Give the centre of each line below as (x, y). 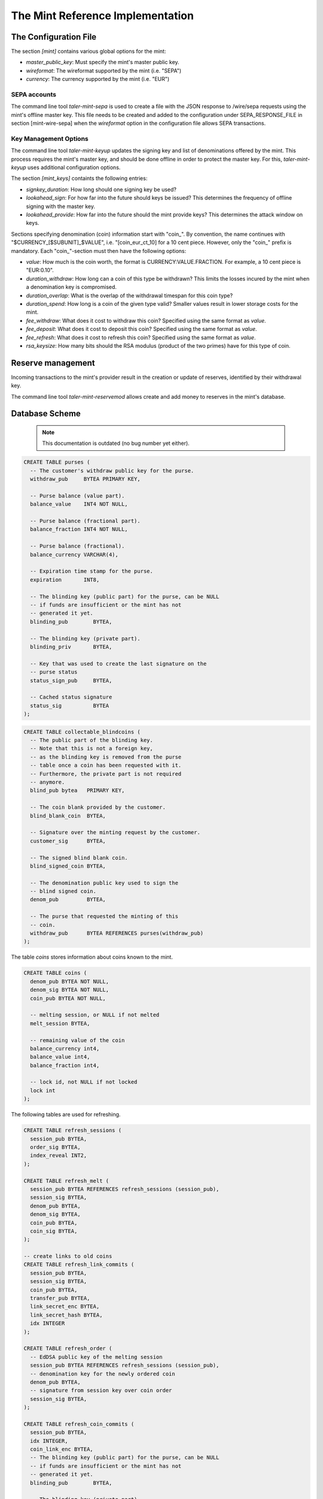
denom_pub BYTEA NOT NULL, (70, 981)
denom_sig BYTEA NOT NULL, (70, 990)
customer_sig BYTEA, (68, 841)
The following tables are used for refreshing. (66, 1115)
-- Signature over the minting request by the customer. (115, 833)
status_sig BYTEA (70, 705)
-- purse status (54, 672)
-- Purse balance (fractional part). (85, 521)
